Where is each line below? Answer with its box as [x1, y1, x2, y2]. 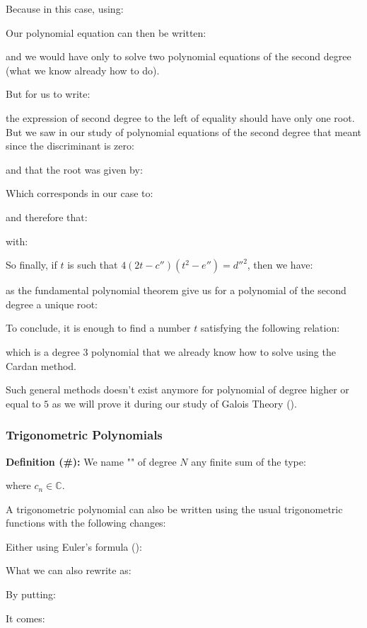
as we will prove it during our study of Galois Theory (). [52, 396, 297, 410]
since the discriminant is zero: [6, 138, 134, 153]
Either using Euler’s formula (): [6, 539, 142, 554]
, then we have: [247, 257, 313, 272]
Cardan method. [6, 358, 77, 373]
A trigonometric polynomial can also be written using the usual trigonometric [6, 501, 343, 516]
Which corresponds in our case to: [6, 186, 153, 201]
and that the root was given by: [6, 162, 143, 176]
